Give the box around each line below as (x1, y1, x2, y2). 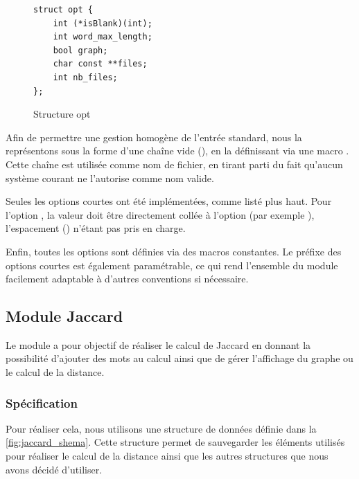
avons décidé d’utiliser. (6, 462, 103, 476)
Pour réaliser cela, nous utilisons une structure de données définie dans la (6, 421, 317, 435)
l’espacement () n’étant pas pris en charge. (6, 221, 186, 235)
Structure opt (33, 107, 91, 121)
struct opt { (33, 5, 93, 15)
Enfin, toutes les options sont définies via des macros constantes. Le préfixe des (6, 244, 342, 258)
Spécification (6, 394, 78, 411)
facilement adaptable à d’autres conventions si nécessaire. (6, 271, 249, 286)
